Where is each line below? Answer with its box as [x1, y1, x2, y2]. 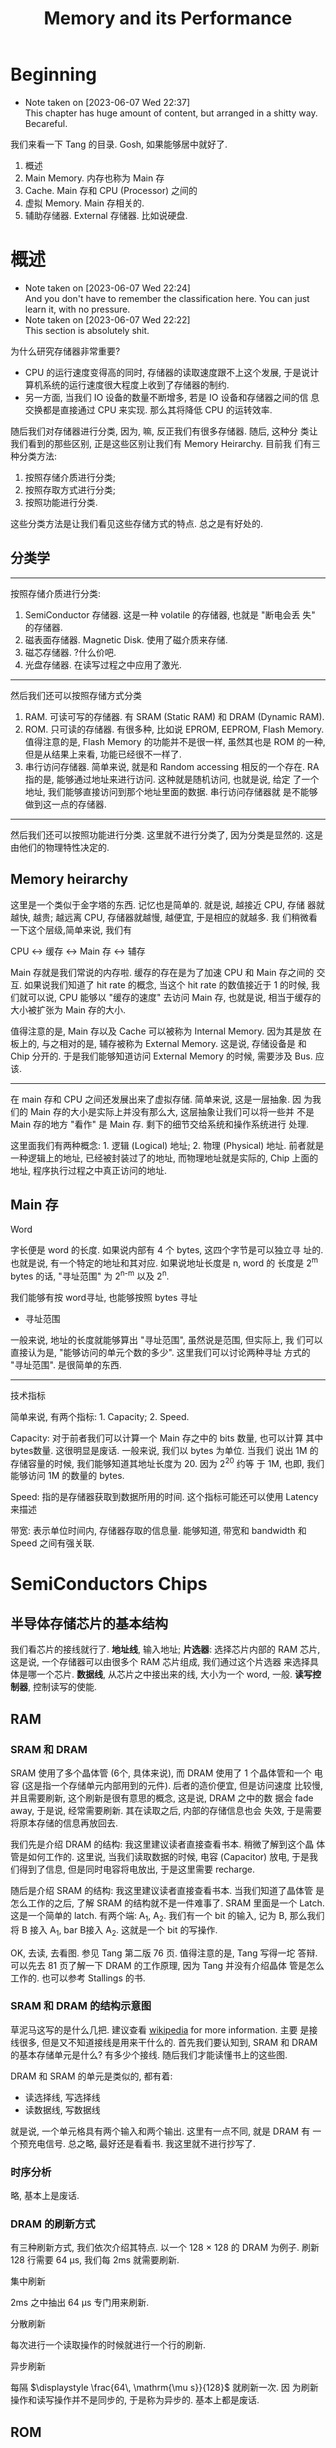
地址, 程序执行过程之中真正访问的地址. [10, 1164, 168, 1176]
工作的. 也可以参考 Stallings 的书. [10, 1972, 146, 1984]
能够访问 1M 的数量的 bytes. [10, 1470, 125, 1482]
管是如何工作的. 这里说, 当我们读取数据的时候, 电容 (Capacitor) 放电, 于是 [10, 1850, 310, 1862]
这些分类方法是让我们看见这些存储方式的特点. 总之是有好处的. [10, 517, 264, 529]
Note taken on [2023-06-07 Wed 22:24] [24, 282, 191, 294]
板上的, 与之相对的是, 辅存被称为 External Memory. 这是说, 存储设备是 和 [10, 1037, 307, 1049]
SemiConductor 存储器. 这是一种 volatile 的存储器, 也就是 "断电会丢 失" [24, 608, 316, 621]
